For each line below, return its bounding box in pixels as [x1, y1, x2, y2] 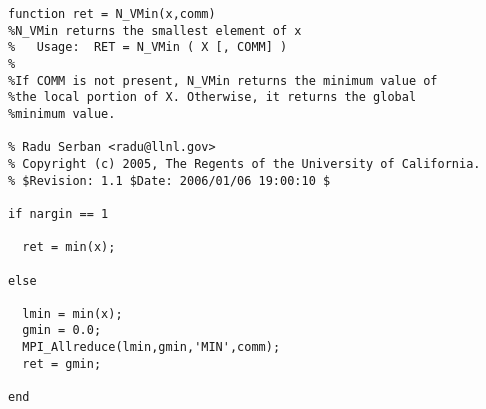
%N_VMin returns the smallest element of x [8, 23, 302, 38]
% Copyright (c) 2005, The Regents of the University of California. [8, 156, 481, 171]
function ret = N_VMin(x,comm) [8, 7, 216, 21]
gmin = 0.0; [22, 323, 102, 338]
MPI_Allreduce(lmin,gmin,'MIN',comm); [22, 340, 281, 355]
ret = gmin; [22, 356, 102, 371]
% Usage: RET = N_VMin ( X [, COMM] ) [8, 40, 288, 55]
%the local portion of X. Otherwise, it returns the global [8, 90, 417, 105]
